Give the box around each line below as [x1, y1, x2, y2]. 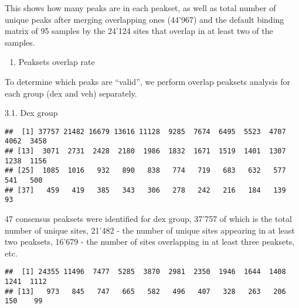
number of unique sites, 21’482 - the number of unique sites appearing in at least [5, 224, 295, 236]
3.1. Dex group [5, 107, 58, 119]
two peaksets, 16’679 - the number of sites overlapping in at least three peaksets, [5, 235, 295, 248]
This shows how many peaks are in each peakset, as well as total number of [5, 2, 276, 13]
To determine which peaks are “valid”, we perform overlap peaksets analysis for [5, 75, 291, 87]
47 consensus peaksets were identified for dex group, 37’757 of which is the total [5, 213, 292, 224]
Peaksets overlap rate [18, 56, 95, 68]
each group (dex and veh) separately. [5, 87, 137, 99]
